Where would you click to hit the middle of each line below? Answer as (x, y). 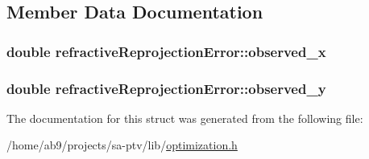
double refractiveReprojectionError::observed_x (166, 51)
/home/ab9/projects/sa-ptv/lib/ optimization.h (122, 145)
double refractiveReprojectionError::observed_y (166, 88)
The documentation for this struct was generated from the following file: (185, 118)
